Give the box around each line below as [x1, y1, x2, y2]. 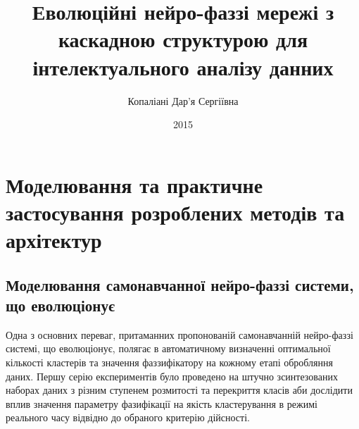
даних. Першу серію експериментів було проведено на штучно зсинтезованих [6, 368, 338, 383]
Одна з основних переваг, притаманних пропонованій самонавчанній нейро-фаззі [6, 327, 353, 342]
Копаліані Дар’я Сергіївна [127, 93, 239, 108]
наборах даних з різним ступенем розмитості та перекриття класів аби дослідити [6, 383, 353, 397]
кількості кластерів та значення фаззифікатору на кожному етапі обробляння [6, 355, 333, 370]
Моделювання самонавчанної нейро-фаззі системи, [6, 273, 354, 295]
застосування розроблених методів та [6, 197, 345, 226]
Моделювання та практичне [6, 170, 263, 199]
